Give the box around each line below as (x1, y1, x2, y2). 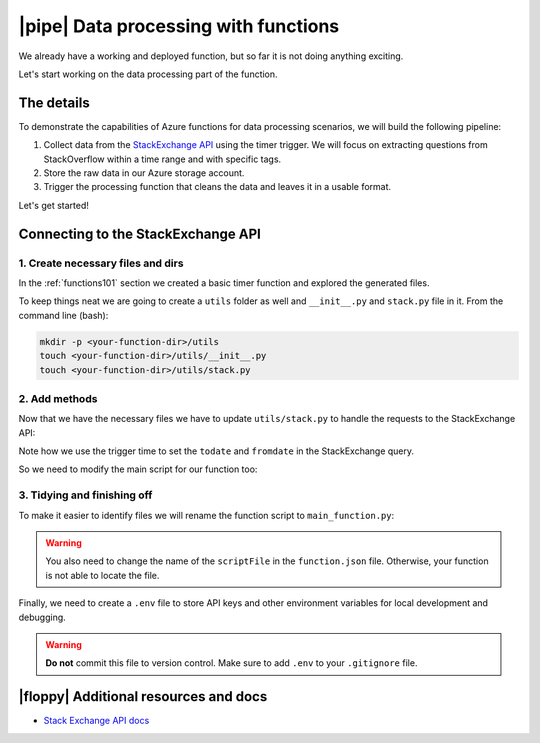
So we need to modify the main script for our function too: (18, 463, 258, 475)
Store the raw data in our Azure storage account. (43, 167, 245, 179)
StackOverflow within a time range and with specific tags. (43, 153, 282, 165)
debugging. (18, 611, 67, 623)
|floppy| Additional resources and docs (18, 688, 268, 705)
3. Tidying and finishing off (18, 488, 153, 502)
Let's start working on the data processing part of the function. (18, 68, 279, 80)
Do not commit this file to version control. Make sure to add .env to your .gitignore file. (45, 657, 418, 669)
